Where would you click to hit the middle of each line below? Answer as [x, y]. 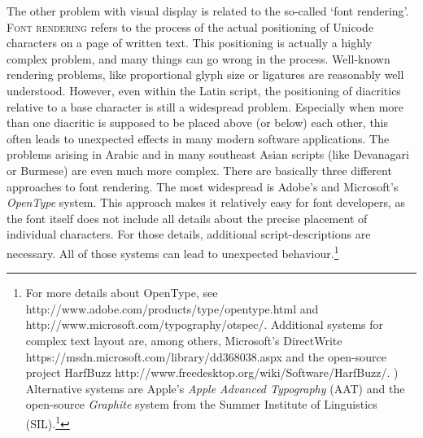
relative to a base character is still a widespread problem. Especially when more [205, 106]
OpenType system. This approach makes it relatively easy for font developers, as [206, 202]
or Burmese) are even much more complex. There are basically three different [199, 170]
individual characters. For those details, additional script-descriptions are [189, 234]
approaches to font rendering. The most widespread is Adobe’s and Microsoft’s [203, 186]
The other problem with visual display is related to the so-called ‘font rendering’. [208, 11]
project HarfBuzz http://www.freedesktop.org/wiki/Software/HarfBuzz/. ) [212, 372]
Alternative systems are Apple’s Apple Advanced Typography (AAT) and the [215, 388]
